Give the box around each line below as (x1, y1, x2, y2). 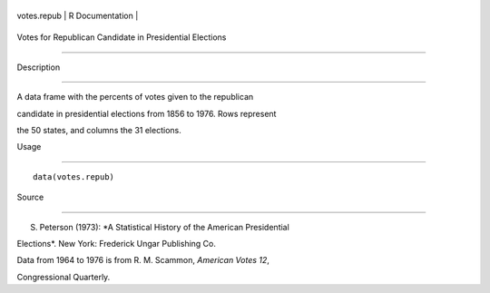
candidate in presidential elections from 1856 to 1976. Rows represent (16, 108, 277, 119)
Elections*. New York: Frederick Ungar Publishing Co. (16, 238, 217, 249)
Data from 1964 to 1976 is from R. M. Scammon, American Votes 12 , (16, 255, 269, 266)
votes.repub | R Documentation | (16, 10, 139, 21)
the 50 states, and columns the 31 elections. (16, 124, 181, 135)
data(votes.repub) (33, 171, 115, 181)
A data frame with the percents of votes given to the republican (16, 92, 254, 103)
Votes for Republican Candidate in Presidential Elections (16, 32, 227, 43)
